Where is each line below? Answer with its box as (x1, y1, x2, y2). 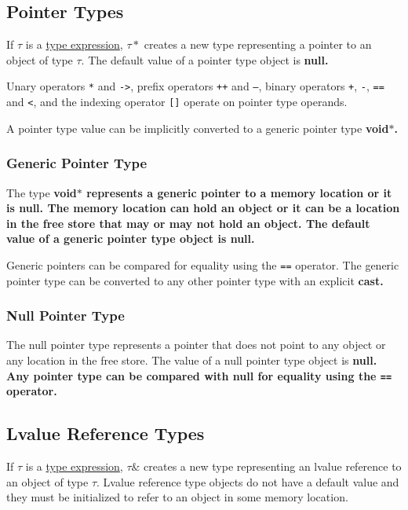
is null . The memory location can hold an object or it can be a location (6, 200, 400, 216)
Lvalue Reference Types (6, 421, 205, 446)
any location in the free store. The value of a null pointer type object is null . (6, 351, 377, 368)
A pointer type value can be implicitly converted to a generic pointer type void (6, 119, 389, 136)
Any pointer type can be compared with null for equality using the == (6, 367, 392, 383)
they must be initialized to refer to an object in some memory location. (6, 489, 348, 505)
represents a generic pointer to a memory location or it (86, 184, 392, 200)
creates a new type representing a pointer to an (144, 36, 372, 53)
